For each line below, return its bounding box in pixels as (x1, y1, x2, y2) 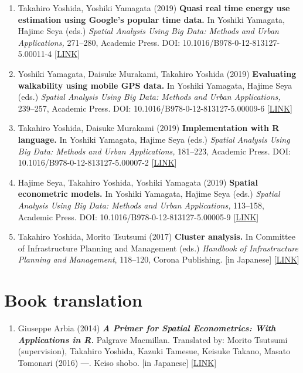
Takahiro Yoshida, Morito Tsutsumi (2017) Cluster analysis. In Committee (18, 230, 295, 243)
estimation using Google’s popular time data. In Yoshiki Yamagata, (18, 13, 285, 25)
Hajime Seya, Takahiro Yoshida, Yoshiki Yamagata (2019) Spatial (18, 176, 258, 188)
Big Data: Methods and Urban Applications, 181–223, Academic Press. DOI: (18, 145, 291, 157)
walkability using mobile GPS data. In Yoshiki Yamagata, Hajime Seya (18, 79, 292, 91)
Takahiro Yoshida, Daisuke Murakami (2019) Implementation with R (18, 122, 280, 134)
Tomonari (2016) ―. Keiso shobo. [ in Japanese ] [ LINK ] (18, 356, 217, 368)
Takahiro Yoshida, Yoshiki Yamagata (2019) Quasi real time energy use (18, 2, 290, 14)
